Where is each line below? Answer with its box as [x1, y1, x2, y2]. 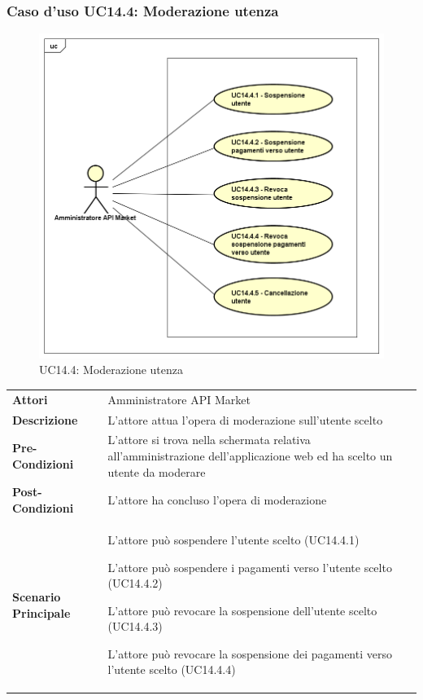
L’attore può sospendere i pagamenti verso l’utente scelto [107, 558, 392, 575]
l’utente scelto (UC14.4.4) [107, 661, 236, 678]
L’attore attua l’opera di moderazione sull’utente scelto [107, 411, 383, 428]
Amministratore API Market [107, 390, 251, 407]
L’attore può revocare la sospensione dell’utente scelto [107, 601, 377, 619]
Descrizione [12, 411, 78, 428]
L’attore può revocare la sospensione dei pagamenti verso [107, 645, 392, 662]
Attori [12, 390, 48, 407]
